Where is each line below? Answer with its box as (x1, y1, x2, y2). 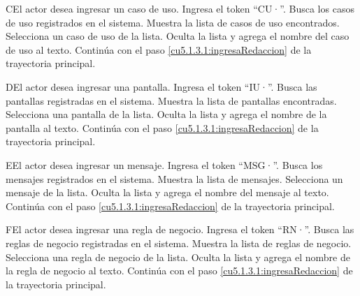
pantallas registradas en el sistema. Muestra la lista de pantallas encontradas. (6, 93, 337, 108)
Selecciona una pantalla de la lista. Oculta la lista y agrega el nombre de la (6, 107, 327, 121)
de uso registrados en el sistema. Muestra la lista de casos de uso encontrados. (6, 15, 340, 29)
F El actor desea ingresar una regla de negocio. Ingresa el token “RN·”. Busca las (6, 222, 354, 237)
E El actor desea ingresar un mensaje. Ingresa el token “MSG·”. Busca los (6, 157, 323, 172)
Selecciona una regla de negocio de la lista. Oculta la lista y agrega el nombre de (6, 249, 350, 264)
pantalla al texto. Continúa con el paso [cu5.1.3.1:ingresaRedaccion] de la (6, 120, 319, 135)
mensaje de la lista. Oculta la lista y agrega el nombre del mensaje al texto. (6, 185, 329, 200)
